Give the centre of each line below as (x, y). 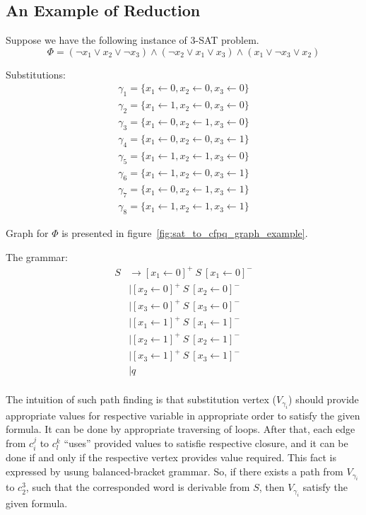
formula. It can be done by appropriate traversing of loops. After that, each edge (181, 429)
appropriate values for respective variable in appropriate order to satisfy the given (183, 415)
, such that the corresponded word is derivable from (138, 487)
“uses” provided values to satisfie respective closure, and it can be (206, 443)
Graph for (27, 233)
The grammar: (37, 256)
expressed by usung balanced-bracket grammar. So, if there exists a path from (175, 471)
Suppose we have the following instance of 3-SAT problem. (132, 40)
